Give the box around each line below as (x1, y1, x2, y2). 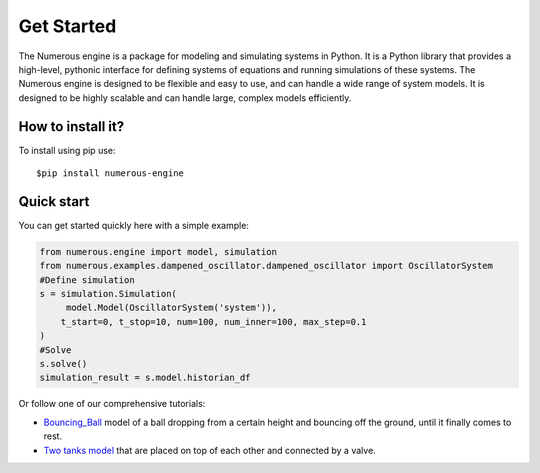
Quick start (18, 193, 90, 210)
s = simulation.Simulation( (39, 288, 177, 300)
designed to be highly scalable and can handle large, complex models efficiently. (18, 91, 352, 104)
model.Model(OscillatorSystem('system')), (65, 302, 277, 314)
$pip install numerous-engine (36, 168, 185, 179)
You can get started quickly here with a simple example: (18, 219, 250, 231)
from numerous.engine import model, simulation (39, 246, 277, 257)
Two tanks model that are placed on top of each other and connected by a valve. (43, 444, 377, 456)
